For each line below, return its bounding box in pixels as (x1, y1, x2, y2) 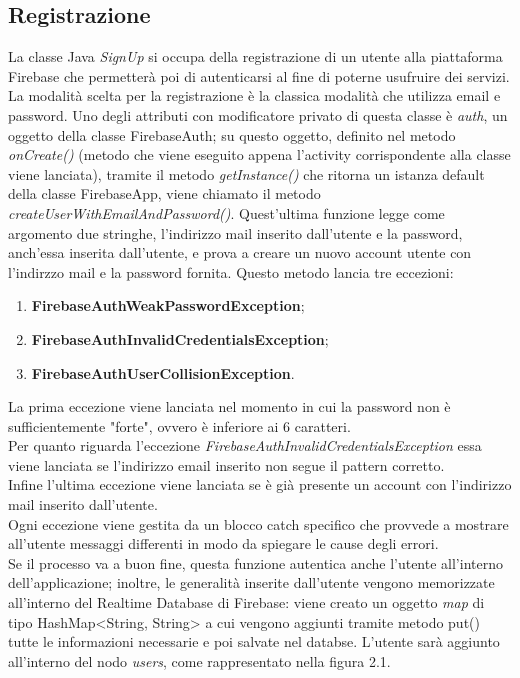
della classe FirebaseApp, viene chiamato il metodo (8, 183, 321, 204)
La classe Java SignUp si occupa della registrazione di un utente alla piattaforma (8, 46, 503, 67)
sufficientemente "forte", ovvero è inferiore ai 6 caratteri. (8, 415, 351, 436)
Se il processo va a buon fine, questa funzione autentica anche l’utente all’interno (8, 552, 503, 573)
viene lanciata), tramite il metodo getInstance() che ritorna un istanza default (8, 163, 485, 184)
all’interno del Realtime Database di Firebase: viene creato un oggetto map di (8, 592, 485, 613)
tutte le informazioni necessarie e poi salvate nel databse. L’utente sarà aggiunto (8, 631, 500, 652)
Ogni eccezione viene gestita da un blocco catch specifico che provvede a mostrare (8, 513, 509, 534)
